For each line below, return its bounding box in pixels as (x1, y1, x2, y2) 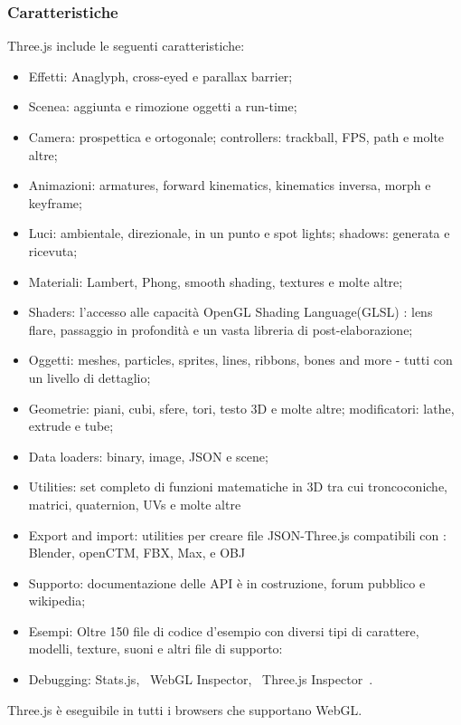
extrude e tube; (28, 416, 114, 435)
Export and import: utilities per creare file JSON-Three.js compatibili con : (28, 525, 447, 544)
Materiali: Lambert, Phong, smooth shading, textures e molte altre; (28, 272, 403, 291)
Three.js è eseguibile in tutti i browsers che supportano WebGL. (7, 700, 362, 719)
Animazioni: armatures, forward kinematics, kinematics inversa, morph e (28, 176, 431, 195)
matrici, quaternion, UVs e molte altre (28, 494, 241, 513)
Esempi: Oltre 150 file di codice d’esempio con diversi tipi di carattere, (28, 621, 419, 640)
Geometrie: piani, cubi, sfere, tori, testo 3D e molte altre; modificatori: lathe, (28, 398, 455, 417)
